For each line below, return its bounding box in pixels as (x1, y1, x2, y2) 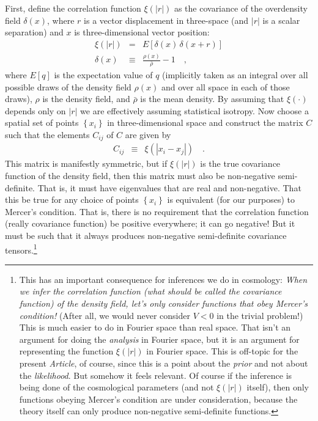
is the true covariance (200, 157, 281, 170)
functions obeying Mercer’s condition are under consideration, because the (19, 392, 298, 405)
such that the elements (5, 128, 90, 141)
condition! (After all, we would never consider (19, 309, 191, 321)
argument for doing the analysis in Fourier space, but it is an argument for (19, 332, 300, 345)
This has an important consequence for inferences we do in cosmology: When (19, 273, 308, 285)
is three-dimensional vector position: (74, 26, 210, 38)
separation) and (5, 26, 64, 38)
